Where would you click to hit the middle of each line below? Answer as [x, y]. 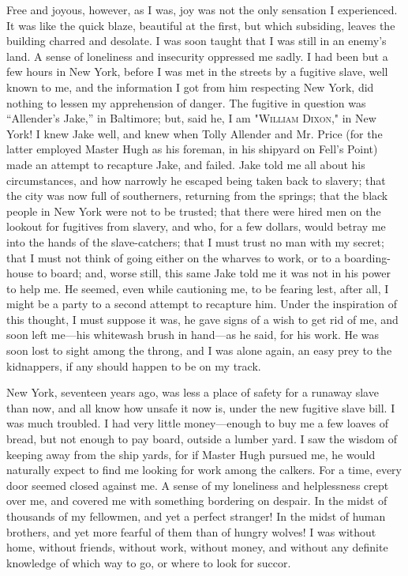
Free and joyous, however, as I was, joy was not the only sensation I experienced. [202, 9]
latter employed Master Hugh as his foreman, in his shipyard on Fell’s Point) [192, 149]
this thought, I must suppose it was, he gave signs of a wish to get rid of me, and [202, 319]
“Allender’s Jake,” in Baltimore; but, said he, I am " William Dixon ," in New [191, 118]
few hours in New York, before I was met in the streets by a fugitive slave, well [197, 72]
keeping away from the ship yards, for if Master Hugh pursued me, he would [191, 454]
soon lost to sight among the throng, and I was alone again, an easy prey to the [199, 350]
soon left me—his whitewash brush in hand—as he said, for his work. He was [193, 335]
